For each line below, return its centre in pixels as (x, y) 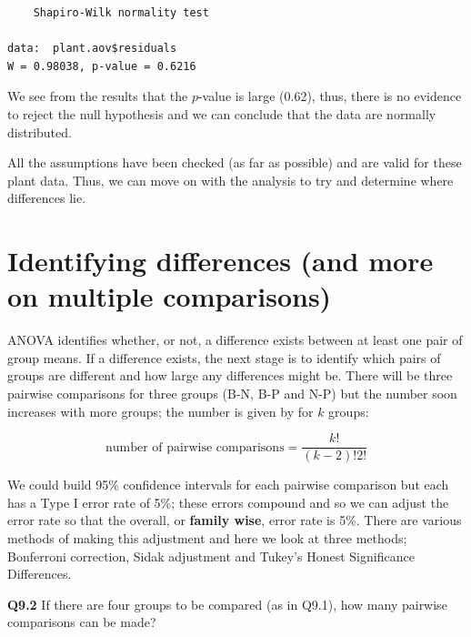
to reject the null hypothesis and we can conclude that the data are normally (222, 113)
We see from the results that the (98, 96)
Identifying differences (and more (220, 261)
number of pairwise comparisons (195, 447)
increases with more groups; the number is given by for (160, 411)
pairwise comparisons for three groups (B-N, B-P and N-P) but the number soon (232, 394)
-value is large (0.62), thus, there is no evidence (330, 96)
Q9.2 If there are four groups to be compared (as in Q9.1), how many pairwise (227, 604)
